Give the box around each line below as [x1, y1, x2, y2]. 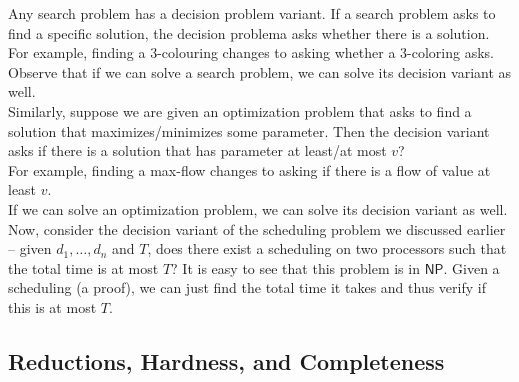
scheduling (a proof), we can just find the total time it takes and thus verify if [8, 277, 486, 298]
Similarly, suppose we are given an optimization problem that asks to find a [8, 100, 472, 121]
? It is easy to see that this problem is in [171, 257, 420, 278]
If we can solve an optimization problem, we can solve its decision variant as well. [8, 198, 508, 219]
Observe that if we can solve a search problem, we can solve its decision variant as [8, 61, 512, 82]
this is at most [8, 296, 97, 317]
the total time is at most [8, 257, 159, 278]
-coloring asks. [407, 42, 495, 63]
